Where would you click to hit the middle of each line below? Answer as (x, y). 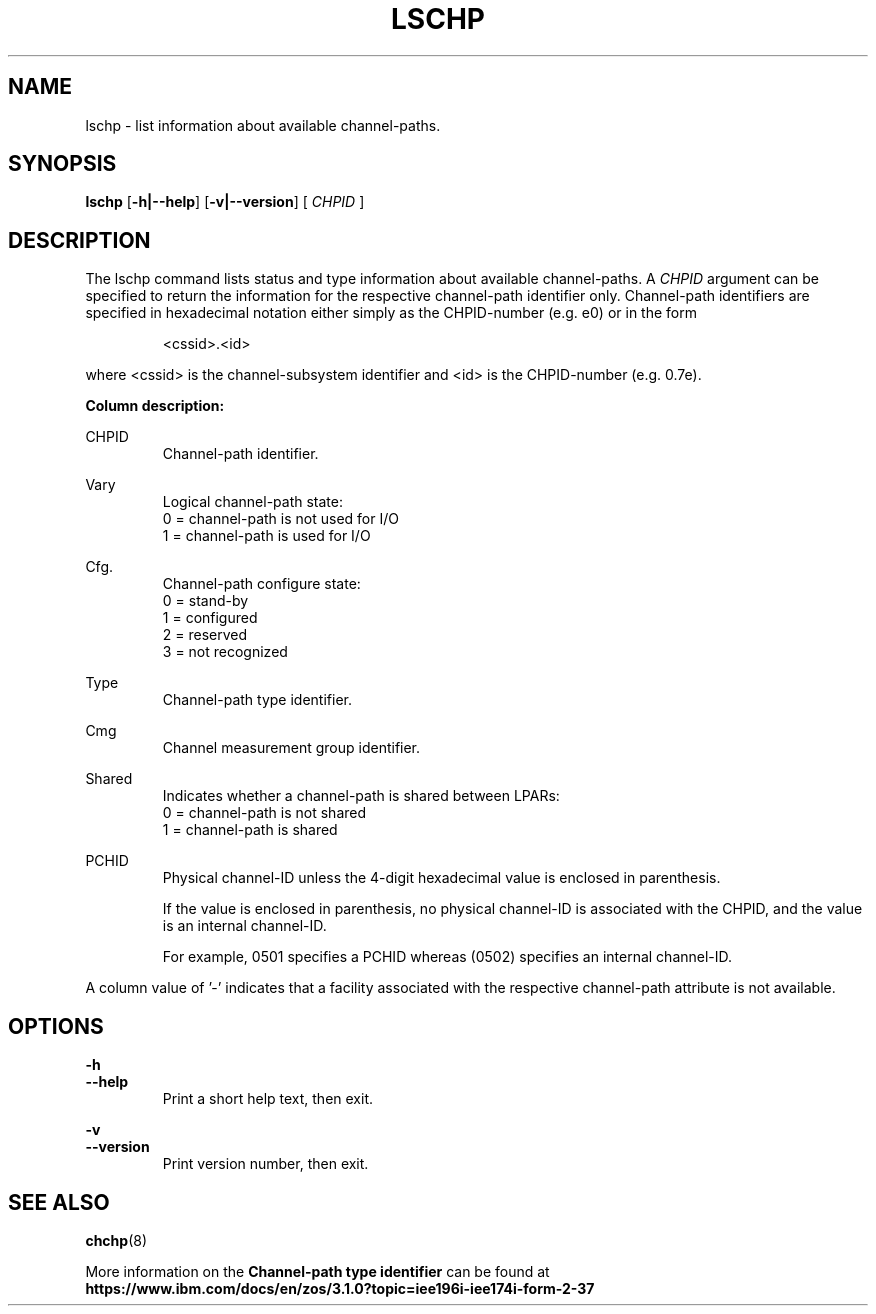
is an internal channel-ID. (244, 926)
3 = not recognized (225, 652)
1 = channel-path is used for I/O (266, 536)
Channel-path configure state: (261, 584)
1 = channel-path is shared (250, 830)
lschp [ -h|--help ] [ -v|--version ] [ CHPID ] (225, 202)
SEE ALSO (59, 1202)
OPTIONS (56, 1026)
